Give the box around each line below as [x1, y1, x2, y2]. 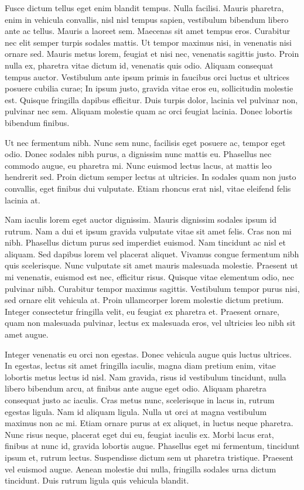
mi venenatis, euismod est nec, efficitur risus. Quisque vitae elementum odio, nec [5, 271, 294, 283]
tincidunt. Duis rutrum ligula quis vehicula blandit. [5, 474, 189, 486]
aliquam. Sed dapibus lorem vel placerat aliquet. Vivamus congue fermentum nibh [5, 247, 299, 260]
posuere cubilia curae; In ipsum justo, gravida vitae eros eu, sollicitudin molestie [5, 82, 293, 94]
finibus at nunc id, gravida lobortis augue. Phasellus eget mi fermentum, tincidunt [5, 440, 300, 452]
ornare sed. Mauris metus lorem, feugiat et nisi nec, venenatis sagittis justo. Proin [5, 47, 299, 60]
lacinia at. [5, 193, 40, 206]
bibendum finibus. [5, 116, 70, 128]
